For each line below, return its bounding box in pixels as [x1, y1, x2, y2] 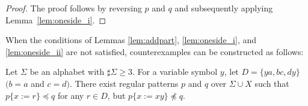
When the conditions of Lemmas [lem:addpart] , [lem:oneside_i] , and [5, 34, 257, 46]
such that [254, 77, 289, 89]
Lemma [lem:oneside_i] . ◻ [5, 13, 106, 26]
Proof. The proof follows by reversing [5, 2, 142, 14]
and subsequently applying [174, 2, 273, 14]
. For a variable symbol [132, 65, 218, 78]
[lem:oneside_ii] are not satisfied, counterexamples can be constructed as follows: [5, 45, 304, 57]
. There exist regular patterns [69, 77, 179, 89]
